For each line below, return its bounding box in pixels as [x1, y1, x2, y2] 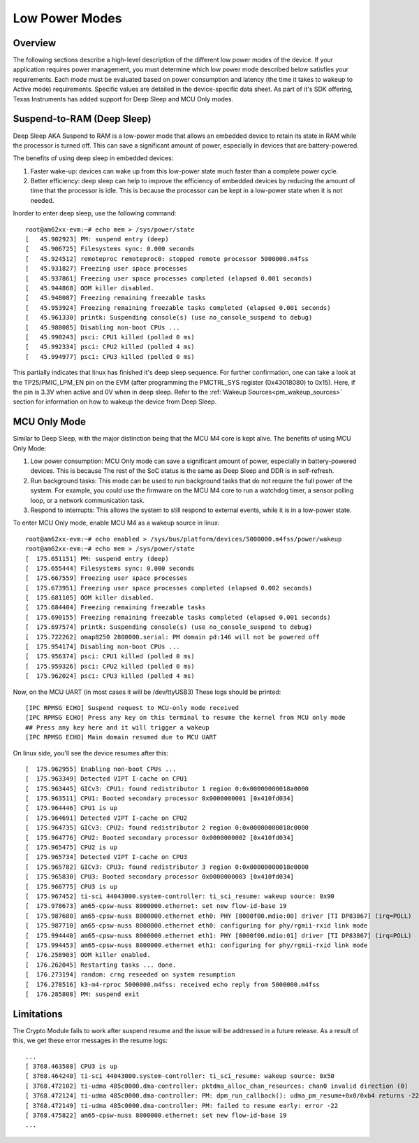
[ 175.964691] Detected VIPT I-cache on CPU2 [25, 814, 188, 822]
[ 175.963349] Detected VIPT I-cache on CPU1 [25, 775, 188, 783]
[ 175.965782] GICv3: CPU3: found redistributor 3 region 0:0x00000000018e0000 [25, 862, 309, 871]
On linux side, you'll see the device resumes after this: [13, 748, 169, 757]
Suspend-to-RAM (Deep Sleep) [13, 113, 152, 125]
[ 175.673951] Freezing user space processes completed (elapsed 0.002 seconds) [25, 584, 313, 592]
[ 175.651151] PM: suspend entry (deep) [25, 555, 169, 562]
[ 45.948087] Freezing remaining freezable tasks [25, 294, 206, 302]
